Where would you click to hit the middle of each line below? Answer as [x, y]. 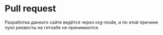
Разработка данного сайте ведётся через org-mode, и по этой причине [81, 22]
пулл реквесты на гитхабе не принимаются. [52, 27]
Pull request [30, 9]
